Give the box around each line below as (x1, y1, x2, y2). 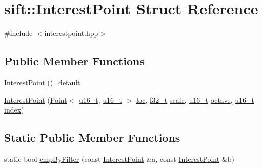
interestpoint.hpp (44, 28, 98, 39)
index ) (4, 104, 24, 115)
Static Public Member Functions (4, 129, 180, 145)
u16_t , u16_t (78, 94, 122, 105)
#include (4, 28, 33, 39)
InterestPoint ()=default (4, 77, 80, 87)
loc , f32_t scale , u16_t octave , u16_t (136, 94, 254, 105)
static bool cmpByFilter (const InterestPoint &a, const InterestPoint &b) (4, 153, 234, 164)
